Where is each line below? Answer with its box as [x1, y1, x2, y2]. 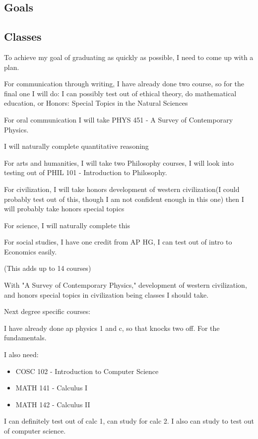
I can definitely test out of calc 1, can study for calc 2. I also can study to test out [4, 416, 254, 426]
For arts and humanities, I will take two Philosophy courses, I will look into [4, 157, 234, 168]
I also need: [4, 349, 39, 360]
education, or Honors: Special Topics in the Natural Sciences [4, 98, 188, 108]
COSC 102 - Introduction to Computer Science [15, 366, 159, 376]
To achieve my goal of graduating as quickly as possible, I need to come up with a [4, 52, 254, 62]
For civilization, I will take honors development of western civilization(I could [4, 184, 240, 194]
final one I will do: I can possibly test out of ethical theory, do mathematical [4, 88, 237, 98]
